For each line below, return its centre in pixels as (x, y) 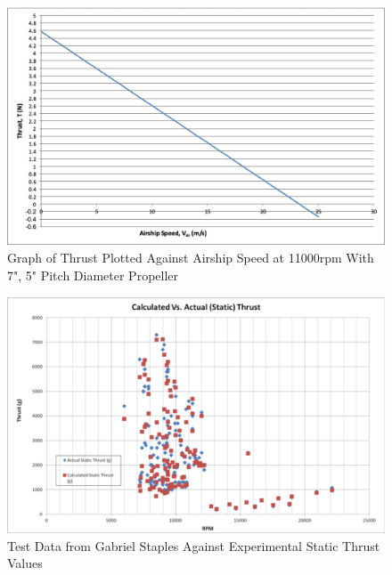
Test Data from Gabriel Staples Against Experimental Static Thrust (194, 545)
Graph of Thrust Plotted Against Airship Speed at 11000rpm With (191, 258)
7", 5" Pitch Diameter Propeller (93, 275)
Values (25, 563)
